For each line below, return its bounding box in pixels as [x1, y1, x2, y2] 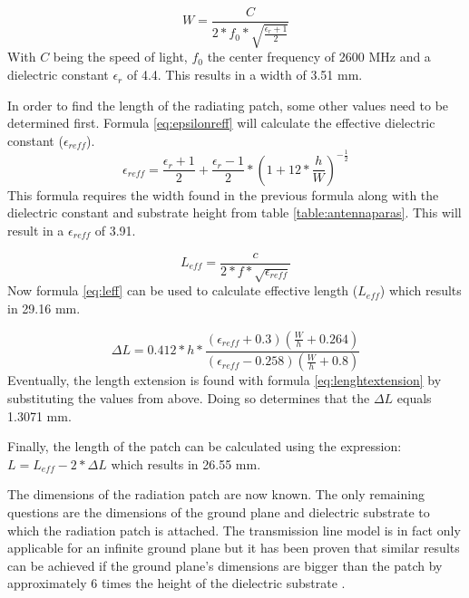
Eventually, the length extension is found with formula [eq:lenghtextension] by [7, 371, 442, 390]
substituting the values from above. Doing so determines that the [7, 389, 370, 408]
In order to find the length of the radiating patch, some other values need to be [7, 95, 449, 114]
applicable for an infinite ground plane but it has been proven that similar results [7, 538, 460, 557]
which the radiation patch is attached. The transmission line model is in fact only [7, 520, 461, 539]
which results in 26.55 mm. [111, 454, 261, 473]
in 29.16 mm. [7, 298, 81, 317]
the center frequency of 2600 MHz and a [207, 47, 431, 66]
